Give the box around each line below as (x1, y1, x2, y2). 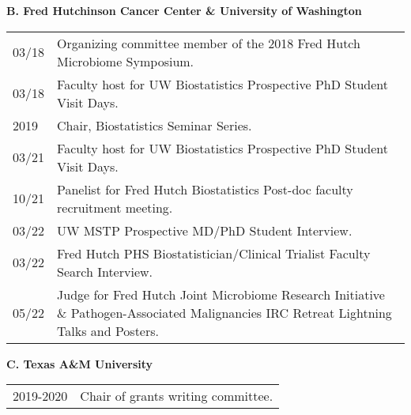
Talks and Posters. (57, 321, 159, 340)
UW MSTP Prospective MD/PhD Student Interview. (57, 221, 353, 240)
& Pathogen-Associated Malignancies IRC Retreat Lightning (57, 303, 392, 322)
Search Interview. (57, 262, 153, 281)
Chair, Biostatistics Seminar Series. (57, 115, 252, 134)
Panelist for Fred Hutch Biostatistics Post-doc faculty (57, 179, 353, 198)
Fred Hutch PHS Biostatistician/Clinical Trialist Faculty (57, 243, 371, 262)
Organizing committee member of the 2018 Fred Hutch (57, 33, 360, 52)
